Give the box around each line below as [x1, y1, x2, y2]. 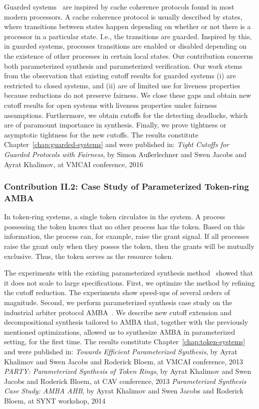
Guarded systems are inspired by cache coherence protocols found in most [4, 2, 234, 12]
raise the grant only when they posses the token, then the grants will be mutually [4, 241, 254, 251]
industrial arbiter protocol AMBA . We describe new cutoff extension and [4, 307, 232, 317]
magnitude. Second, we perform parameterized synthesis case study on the [4, 297, 232, 307]
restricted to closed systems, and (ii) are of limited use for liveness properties [4, 80, 240, 90]
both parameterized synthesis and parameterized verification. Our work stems [4, 60, 242, 71]
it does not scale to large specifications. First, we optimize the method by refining [4, 277, 255, 288]
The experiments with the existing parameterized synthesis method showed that [4, 267, 253, 278]
